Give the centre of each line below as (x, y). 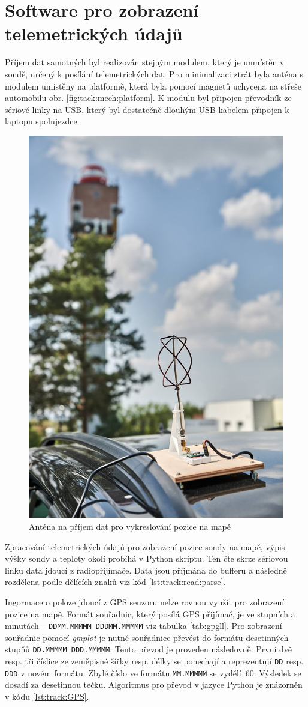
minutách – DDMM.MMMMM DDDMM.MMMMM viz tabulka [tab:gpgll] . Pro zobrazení (144, 626)
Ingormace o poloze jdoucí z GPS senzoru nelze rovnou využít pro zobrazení (145, 602)
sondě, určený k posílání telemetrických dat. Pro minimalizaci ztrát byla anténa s (154, 74)
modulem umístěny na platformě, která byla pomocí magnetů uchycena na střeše (153, 86)
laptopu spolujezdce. (42, 121)
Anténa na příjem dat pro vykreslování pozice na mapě (130, 526)
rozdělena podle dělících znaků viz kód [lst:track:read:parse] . (115, 582)
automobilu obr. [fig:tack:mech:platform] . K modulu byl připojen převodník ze (148, 98)
